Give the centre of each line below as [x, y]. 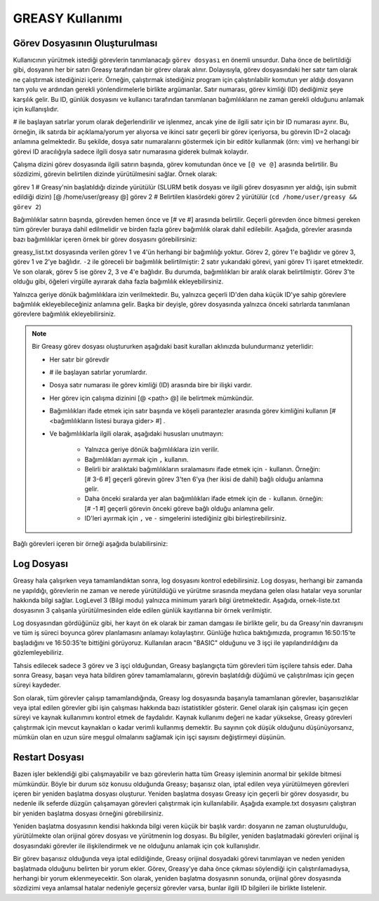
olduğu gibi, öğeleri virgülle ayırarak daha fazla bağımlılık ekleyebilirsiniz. [118, 281]
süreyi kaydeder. [37, 685]
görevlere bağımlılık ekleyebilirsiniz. [64, 314]
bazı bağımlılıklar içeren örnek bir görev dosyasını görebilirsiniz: [105, 239]
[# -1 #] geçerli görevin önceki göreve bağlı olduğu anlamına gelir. [180, 508]
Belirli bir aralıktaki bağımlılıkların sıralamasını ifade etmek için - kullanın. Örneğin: [202, 469]
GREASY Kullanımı [68, 18]
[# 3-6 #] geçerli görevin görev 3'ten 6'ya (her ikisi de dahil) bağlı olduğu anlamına [204, 479]
